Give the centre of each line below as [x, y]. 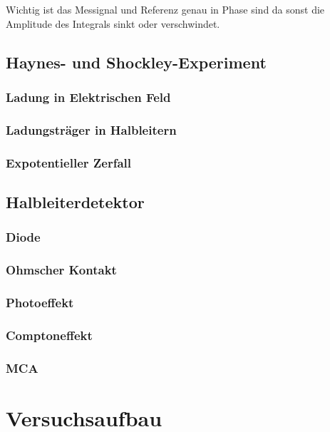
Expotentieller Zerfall [68, 162]
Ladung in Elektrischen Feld [88, 97]
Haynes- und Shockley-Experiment [136, 62]
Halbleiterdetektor [75, 201]
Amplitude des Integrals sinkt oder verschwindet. [113, 23]
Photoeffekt [40, 302]
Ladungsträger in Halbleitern [91, 129]
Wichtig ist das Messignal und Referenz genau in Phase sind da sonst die [165, 9]
